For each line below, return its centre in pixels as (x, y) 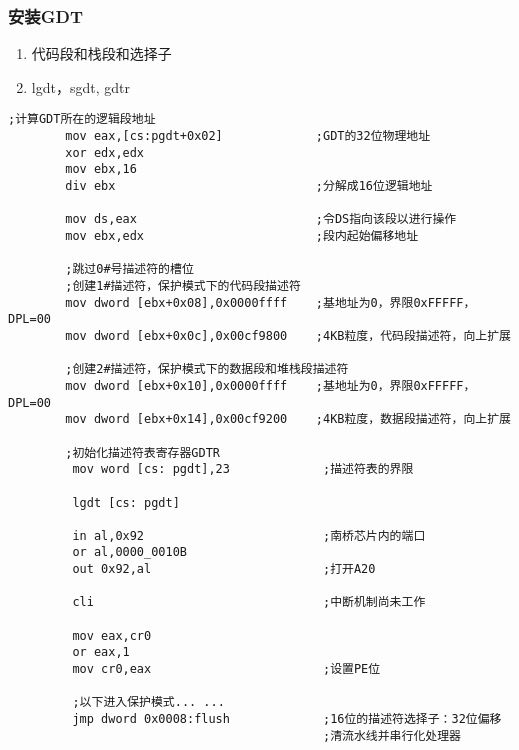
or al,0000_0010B (129, 552)
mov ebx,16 (101, 169)
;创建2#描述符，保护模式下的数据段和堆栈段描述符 (207, 369)
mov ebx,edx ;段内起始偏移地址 (242, 236)
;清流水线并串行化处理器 (392, 735)
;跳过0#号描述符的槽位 (129, 269)
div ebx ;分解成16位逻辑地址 (249, 186)
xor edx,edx (105, 152)
